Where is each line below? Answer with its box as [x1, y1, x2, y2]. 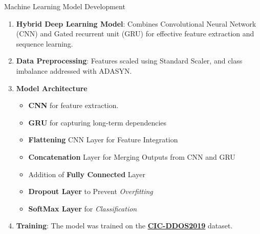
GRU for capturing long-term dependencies [28, 117, 167, 127]
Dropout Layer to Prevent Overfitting [28, 186, 153, 197]
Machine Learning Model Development [4, 1, 125, 11]
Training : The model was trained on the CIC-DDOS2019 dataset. [16, 220, 233, 231]
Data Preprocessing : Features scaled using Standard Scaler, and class [16, 55, 243, 66]
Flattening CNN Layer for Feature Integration [28, 134, 178, 145]
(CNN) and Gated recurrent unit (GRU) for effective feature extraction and [16, 28, 254, 39]
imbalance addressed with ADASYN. [16, 65, 132, 76]
